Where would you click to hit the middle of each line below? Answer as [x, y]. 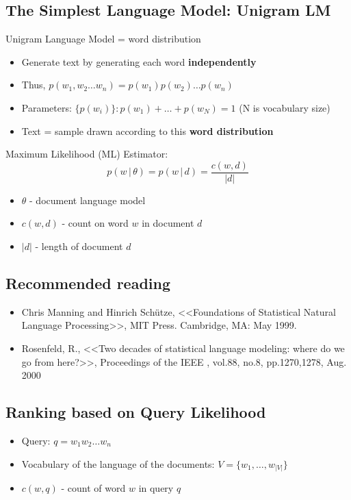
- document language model [88, 200]
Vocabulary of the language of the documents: [118, 463]
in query [156, 488]
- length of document [79, 246]
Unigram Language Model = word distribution [103, 39]
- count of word [93, 488]
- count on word [95, 223]
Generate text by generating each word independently [139, 61]
